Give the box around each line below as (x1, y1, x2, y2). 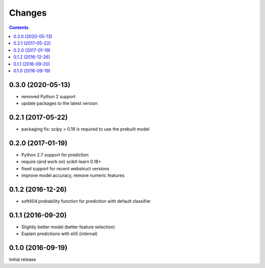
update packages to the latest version (21, 101, 98, 107)
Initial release (9, 257, 36, 263)
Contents (9, 25, 29, 30)
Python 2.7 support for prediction (21, 152, 89, 158)
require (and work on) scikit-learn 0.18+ (21, 159, 102, 164)
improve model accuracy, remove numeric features (21, 172, 125, 179)
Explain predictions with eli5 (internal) (21, 231, 98, 237)
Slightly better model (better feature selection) (21, 224, 115, 230)
